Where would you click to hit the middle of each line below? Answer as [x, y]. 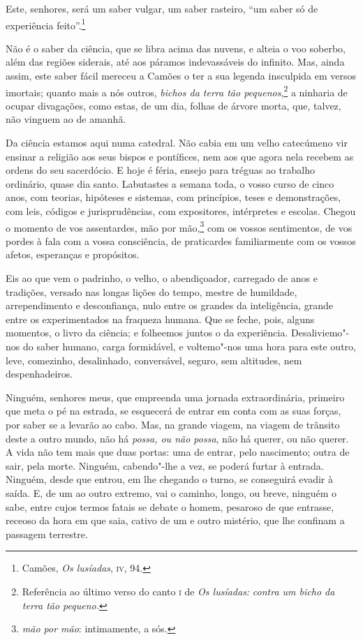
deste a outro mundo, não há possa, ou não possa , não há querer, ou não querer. [177, 438]
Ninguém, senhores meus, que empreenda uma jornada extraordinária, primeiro [175, 397]
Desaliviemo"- [320, 333]
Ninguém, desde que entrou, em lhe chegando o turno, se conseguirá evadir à [169, 479]
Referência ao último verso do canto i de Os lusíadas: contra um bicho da [178, 591]
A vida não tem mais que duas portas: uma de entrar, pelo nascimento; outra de [178, 452]
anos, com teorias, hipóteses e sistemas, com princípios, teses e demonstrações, [173, 197]
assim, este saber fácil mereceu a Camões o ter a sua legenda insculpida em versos [181, 76]
